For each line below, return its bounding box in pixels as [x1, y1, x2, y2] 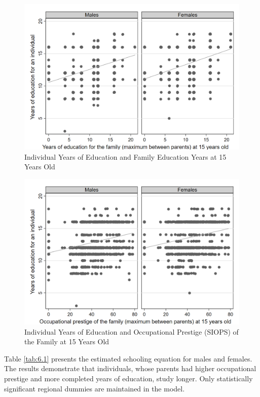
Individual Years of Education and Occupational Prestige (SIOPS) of [24, 326, 239, 337]
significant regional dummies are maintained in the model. [4, 383, 185, 393]
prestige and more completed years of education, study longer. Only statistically [4, 373, 253, 384]
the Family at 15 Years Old [24, 336, 109, 347]
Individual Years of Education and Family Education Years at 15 [24, 151, 227, 162]
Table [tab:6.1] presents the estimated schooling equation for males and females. [4, 353, 252, 364]
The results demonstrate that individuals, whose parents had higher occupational [4, 363, 256, 374]
